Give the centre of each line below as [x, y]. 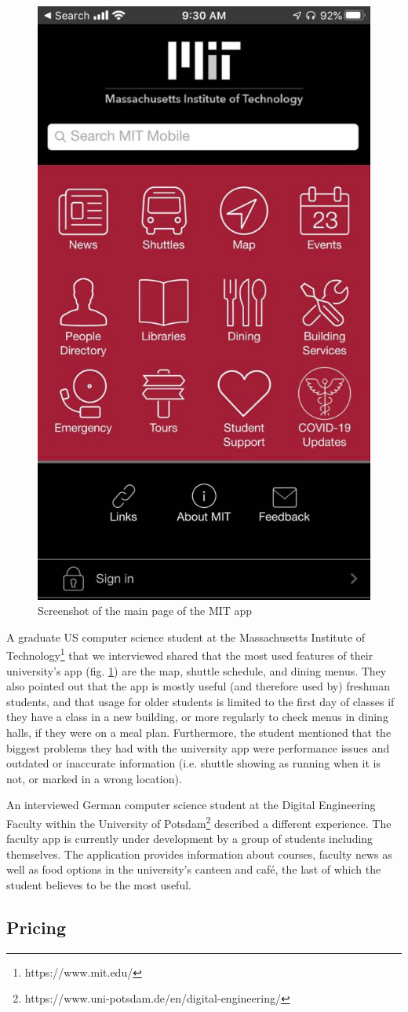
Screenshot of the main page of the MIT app [145, 611]
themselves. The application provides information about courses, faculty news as [199, 854]
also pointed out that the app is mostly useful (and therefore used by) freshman [199, 686]
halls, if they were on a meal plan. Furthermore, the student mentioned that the [199, 732]
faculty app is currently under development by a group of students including [190, 839]
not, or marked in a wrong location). [94, 778]
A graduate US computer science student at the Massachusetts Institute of [186, 637]
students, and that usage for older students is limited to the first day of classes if [200, 701]
